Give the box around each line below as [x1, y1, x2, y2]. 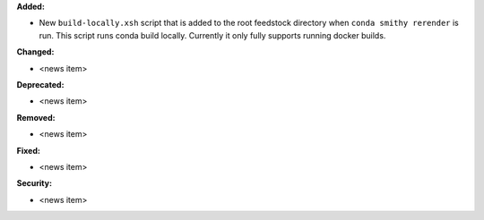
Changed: [16, 47, 55, 57]
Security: [16, 178, 53, 189]
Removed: [16, 112, 56, 123]
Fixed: [16, 145, 40, 156]
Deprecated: [16, 79, 65, 89]
